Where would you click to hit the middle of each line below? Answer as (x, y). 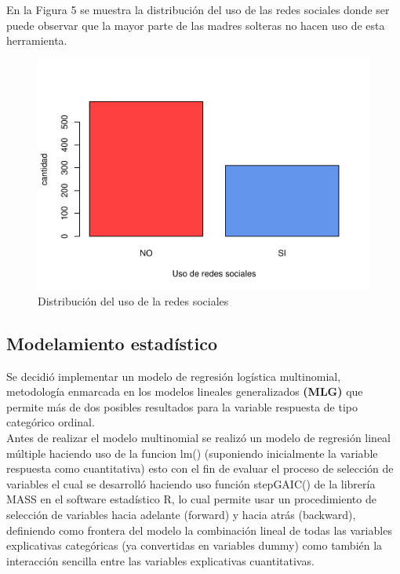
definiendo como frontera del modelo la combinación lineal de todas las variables (199, 530)
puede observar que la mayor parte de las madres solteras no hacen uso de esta (196, 25)
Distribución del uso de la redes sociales (133, 300)
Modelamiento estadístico (112, 343)
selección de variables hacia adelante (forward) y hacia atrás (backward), (181, 515)
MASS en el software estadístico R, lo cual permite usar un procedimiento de (191, 499)
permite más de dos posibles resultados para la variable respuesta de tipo (182, 406)
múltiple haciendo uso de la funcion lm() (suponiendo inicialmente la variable (192, 453)
